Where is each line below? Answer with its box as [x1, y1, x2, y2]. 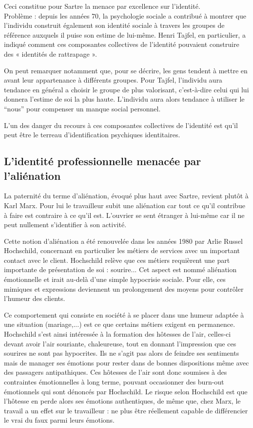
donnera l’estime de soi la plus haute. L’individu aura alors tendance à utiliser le [4, 94, 245, 104]
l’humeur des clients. [4, 293, 65, 303]
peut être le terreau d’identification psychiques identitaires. [4, 129, 180, 140]
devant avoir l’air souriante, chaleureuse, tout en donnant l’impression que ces [4, 338, 236, 348]
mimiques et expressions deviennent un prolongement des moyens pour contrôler [4, 283, 244, 294]
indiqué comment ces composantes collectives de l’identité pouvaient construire [4, 39, 239, 49]
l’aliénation [4, 168, 61, 183]
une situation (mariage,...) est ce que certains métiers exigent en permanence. [4, 319, 235, 329]
